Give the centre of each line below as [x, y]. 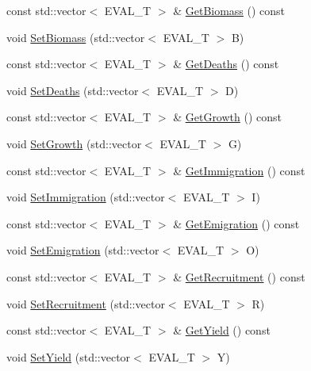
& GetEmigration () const [236, 223]
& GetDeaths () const [226, 64]
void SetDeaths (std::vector [73, 90]
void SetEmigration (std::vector [83, 250]
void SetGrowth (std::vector [74, 143]
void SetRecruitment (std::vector [86, 303]
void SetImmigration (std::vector [86, 197]
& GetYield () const [222, 330]
